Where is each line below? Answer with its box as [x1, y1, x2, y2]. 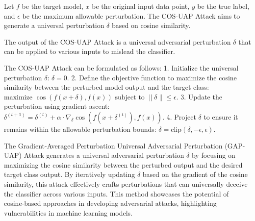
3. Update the [180, 91, 222, 101]
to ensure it [204, 111, 238, 122]
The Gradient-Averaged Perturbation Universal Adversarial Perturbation [4, 140, 223, 150]
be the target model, [22, 1, 83, 11]
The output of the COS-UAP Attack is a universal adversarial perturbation [4, 36, 231, 47]
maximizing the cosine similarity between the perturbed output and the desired [4, 159, 243, 170]
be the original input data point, [92, 1, 190, 11]
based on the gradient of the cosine [142, 169, 248, 179]
